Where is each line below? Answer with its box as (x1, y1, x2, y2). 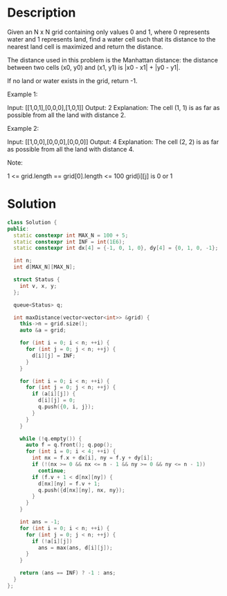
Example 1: (7, 90, 38, 98)
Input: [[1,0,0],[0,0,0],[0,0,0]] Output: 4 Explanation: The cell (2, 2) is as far (7, 137, 219, 146)
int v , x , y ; (19, 282, 57, 289)
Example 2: (7, 124, 39, 132)
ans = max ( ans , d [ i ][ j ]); (37, 544, 113, 551)
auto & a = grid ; (19, 327, 67, 334)
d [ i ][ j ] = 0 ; (37, 397, 76, 404)
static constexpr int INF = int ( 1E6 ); (13, 238, 126, 245)
